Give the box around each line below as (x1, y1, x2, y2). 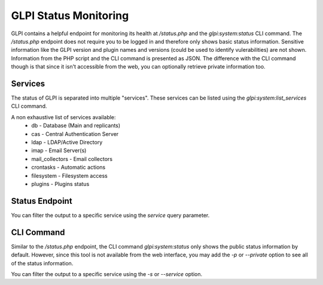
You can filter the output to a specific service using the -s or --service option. (11, 270, 203, 277)
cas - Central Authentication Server (31, 130, 119, 137)
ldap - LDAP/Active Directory (31, 138, 103, 145)
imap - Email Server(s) (31, 147, 87, 154)
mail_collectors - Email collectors (31, 155, 113, 162)
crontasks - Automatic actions (31, 164, 106, 171)
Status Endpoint (11, 196, 72, 206)
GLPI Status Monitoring (11, 9, 129, 22)
